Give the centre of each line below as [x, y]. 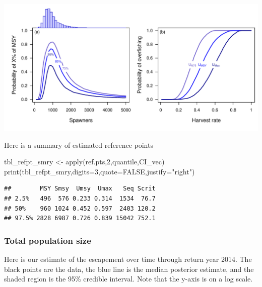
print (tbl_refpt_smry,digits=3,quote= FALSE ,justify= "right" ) [100, 171]
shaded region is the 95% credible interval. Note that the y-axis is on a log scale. [128, 279]
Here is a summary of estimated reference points [79, 145]
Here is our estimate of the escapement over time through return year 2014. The [128, 259]
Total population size [48, 240]
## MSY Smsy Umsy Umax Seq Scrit [80, 189]
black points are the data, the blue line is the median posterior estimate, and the [129, 269]
